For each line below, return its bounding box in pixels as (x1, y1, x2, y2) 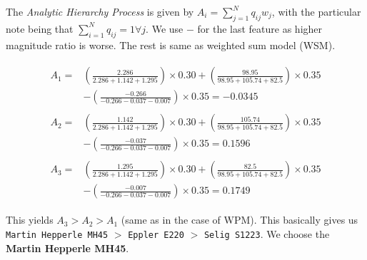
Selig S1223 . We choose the (203, 227, 330, 241)
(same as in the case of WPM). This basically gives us (121, 212, 358, 227)
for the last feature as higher (197, 21, 323, 36)
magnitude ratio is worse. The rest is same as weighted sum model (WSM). (6, 37, 336, 52)
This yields (6, 212, 54, 227)
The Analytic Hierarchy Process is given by (6, 4, 194, 19)
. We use (146, 21, 183, 36)
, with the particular (271, 4, 361, 19)
